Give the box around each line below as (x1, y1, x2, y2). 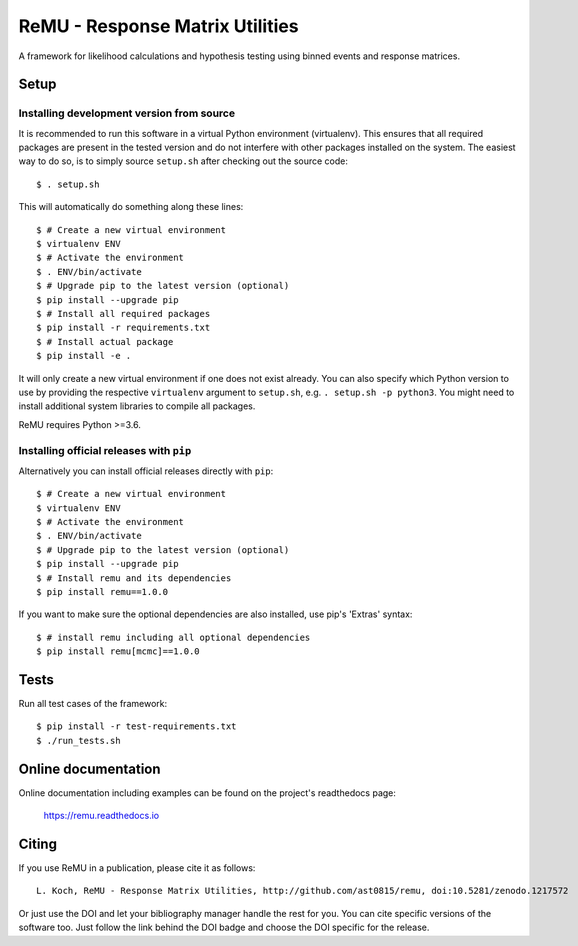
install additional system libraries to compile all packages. (18, 400, 256, 412)
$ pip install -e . (36, 350, 132, 362)
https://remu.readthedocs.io (43, 810, 160, 822)
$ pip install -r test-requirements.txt (36, 721, 237, 732)
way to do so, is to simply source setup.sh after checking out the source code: (18, 155, 349, 167)
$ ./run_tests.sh (36, 735, 121, 746)
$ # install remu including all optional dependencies (36, 631, 311, 643)
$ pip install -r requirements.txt (36, 322, 211, 334)
